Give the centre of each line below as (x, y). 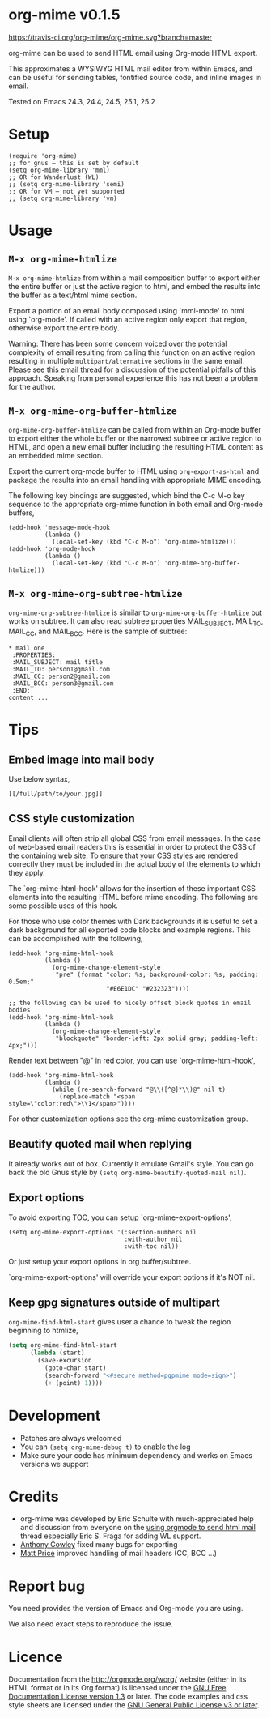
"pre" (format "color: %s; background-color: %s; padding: (157, 974)
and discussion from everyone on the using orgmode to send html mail (138, 1528)
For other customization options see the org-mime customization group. (128, 1119)
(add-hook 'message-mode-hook (59, 527)
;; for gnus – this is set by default (74, 163)
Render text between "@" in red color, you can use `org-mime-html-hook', (132, 1060)
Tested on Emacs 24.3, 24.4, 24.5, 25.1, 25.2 (82, 101)
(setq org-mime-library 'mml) (59, 170)
